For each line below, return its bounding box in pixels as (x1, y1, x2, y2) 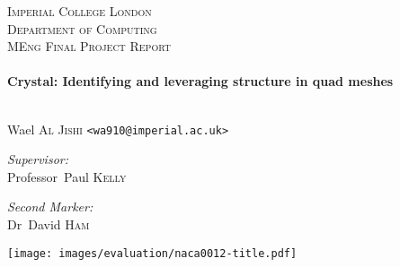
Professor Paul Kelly (7, 167, 127, 185)
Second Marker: (7, 197, 93, 216)
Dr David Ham (7, 215, 90, 233)
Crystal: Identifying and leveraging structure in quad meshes (7, 72, 394, 90)
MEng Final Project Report (7, 37, 171, 56)
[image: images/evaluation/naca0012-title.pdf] (7, 246, 298, 260)
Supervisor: (7, 150, 68, 168)
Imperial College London (7, 2, 152, 20)
